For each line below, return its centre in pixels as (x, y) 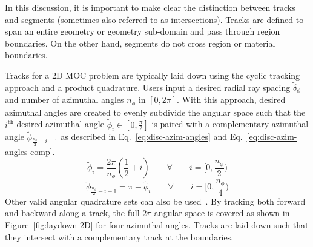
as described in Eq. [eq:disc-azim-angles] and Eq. (152, 137)
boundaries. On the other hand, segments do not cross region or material (140, 43)
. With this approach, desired (231, 100)
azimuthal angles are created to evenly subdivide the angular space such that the (155, 112)
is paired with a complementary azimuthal (230, 124)
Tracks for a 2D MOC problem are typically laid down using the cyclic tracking (153, 75)
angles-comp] (29, 151)
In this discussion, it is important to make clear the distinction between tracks (150, 7)
